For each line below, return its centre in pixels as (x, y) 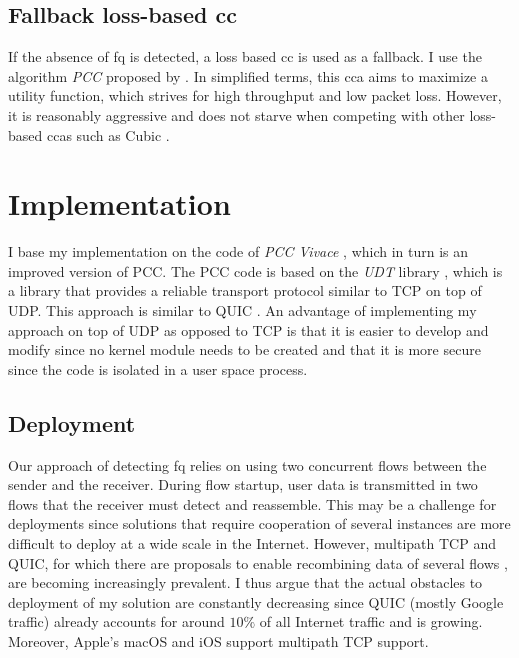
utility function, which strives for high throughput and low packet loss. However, (255, 95)
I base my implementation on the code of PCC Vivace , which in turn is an (238, 251)
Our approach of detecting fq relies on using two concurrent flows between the (247, 464)
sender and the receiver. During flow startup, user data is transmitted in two (243, 484)
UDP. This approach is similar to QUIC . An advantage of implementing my (242, 310)
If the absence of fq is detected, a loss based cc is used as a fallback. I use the (245, 56)
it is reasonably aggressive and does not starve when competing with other (236, 114)
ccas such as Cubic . (108, 134)
